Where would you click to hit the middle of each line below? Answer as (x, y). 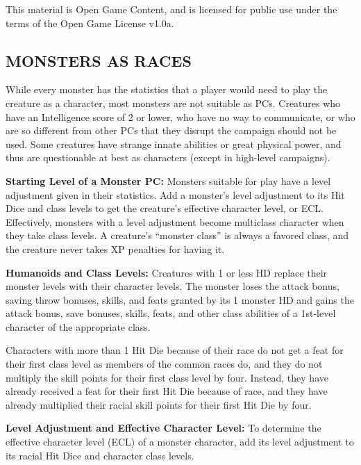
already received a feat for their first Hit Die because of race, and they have (167, 391)
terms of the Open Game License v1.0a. (90, 23)
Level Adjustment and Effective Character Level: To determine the (163, 428)
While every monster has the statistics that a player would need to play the (167, 89)
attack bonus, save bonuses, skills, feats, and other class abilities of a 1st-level (171, 313)
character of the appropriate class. (78, 326)
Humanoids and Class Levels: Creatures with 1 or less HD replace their (167, 272)
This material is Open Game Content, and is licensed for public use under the (171, 9)
